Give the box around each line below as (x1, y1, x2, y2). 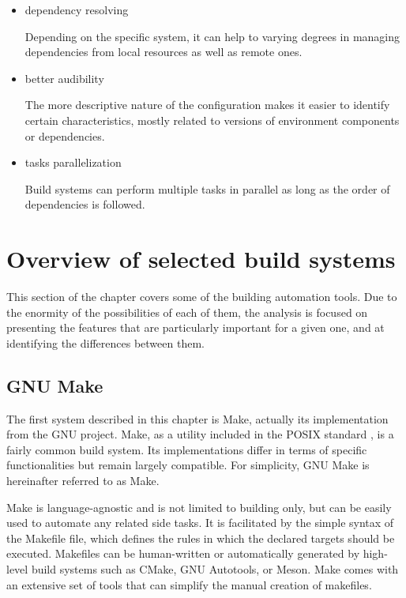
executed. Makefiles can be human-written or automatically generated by (6, 545, 360, 562)
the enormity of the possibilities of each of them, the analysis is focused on (6, 303, 368, 320)
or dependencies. (24, 127, 105, 144)
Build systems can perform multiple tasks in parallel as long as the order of (24, 180, 390, 197)
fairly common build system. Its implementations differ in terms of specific (6, 441, 367, 457)
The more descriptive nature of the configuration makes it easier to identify (24, 96, 390, 113)
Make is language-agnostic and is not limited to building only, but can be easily (6, 498, 392, 515)
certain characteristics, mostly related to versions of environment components (24, 111, 400, 128)
